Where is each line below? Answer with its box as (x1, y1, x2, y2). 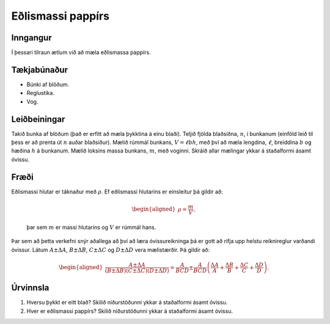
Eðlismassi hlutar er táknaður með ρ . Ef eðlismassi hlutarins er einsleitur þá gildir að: (11, 187, 223, 195)
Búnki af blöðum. (26, 80, 70, 88)
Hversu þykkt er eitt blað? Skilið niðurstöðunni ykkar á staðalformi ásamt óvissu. (26, 299, 228, 306)
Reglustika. (26, 89, 55, 97)
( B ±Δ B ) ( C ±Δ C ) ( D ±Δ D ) (105, 267, 169, 274)
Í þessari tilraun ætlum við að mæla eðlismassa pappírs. (11, 49, 151, 56)
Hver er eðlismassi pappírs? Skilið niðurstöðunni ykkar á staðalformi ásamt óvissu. (26, 307, 233, 315)
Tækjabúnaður (11, 64, 68, 75)
